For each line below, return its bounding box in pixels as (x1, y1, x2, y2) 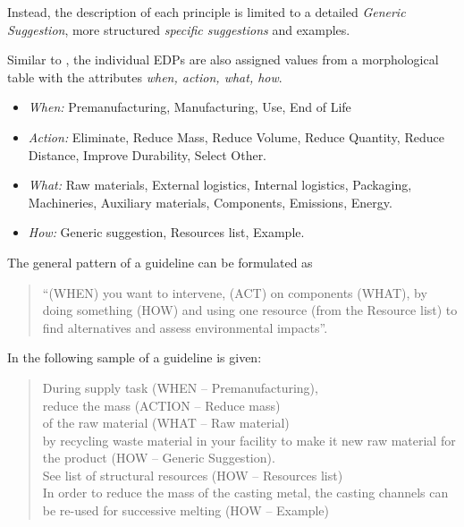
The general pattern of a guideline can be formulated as (7, 252, 313, 271)
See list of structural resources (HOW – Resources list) (42, 465, 343, 484)
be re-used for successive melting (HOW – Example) (42, 501, 330, 520)
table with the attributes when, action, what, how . (7, 67, 283, 86)
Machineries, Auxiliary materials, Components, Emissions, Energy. (28, 192, 392, 211)
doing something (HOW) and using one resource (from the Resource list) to (42, 301, 458, 319)
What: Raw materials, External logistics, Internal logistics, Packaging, (28, 175, 412, 194)
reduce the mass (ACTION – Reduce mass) (42, 395, 281, 414)
